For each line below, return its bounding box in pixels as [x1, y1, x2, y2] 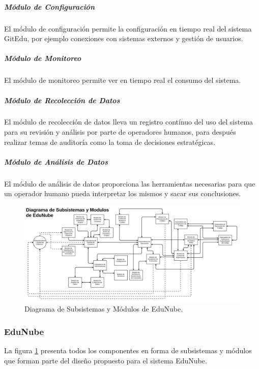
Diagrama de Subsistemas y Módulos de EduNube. [24, 303, 183, 314]
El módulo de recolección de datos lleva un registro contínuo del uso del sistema [4, 116, 253, 127]
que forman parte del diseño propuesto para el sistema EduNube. [4, 355, 207, 365]
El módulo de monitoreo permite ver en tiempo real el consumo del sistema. [4, 75, 241, 85]
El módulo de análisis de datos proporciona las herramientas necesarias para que [4, 178, 255, 189]
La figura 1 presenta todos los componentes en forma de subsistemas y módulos [4, 345, 252, 356]
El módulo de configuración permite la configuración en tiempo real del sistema [4, 23, 252, 34]
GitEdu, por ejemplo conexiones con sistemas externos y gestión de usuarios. [4, 33, 243, 44]
